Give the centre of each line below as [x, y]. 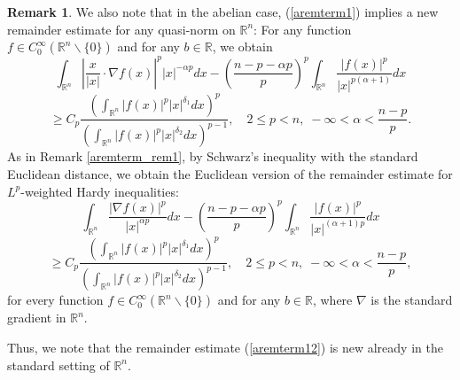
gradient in [37, 318]
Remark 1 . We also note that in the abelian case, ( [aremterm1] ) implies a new [223, 12]
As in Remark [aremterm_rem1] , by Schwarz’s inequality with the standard [213, 156]
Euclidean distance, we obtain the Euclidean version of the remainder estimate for [230, 174]
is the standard [412, 300]
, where [332, 300]
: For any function [303, 29]
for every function [55, 300]
